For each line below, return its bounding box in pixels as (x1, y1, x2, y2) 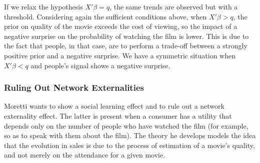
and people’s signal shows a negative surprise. (30, 60, 170, 70)
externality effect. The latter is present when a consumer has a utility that (4, 110, 232, 121)
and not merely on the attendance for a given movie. (4, 150, 165, 160)
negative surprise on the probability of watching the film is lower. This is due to (4, 30, 249, 41)
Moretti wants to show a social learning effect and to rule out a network (4, 101, 224, 111)
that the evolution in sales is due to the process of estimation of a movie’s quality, (4, 140, 255, 150)
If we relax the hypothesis (4, 1, 83, 11)
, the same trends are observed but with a (109, 1, 238, 11)
